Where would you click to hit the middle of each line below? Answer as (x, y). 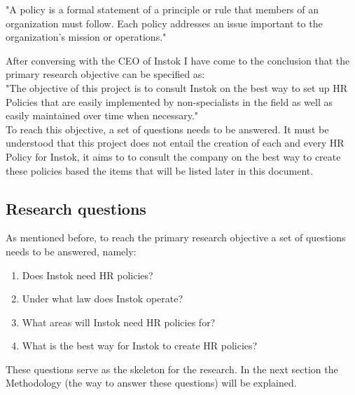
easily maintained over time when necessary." (102, 115)
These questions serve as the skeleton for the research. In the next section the (172, 369)
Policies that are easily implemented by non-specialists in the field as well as (169, 101)
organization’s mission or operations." (86, 37)
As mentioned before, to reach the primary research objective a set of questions (176, 237)
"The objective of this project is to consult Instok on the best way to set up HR (177, 87)
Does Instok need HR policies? (88, 275)
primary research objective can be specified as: (105, 74)
